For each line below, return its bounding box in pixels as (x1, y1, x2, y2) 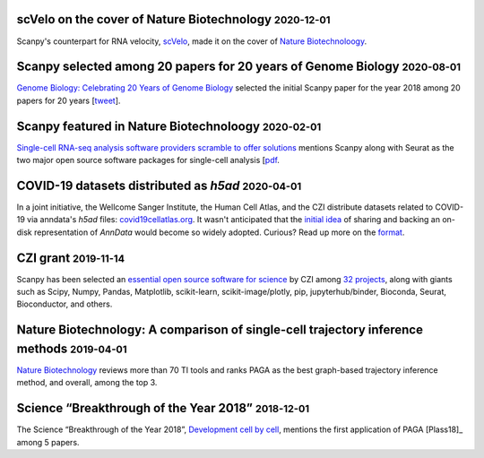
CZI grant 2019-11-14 (16, 250, 125, 265)
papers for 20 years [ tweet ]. (16, 95, 121, 106)
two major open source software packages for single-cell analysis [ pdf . (16, 155, 280, 166)
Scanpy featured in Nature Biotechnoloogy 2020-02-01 (16, 118, 322, 134)
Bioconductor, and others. (16, 298, 113, 309)
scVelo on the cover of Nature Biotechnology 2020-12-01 (16, 12, 331, 27)
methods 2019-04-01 (16, 341, 127, 356)
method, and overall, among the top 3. (16, 377, 158, 388)
